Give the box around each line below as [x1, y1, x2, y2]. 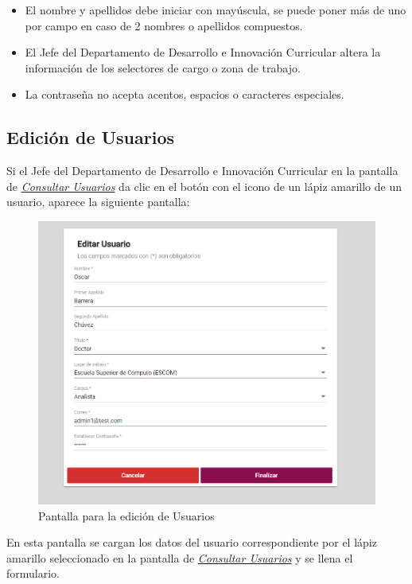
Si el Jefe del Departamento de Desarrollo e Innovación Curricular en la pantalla [6, 162, 398, 179]
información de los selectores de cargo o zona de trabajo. [25, 59, 301, 76]
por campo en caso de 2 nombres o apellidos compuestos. [25, 17, 303, 33]
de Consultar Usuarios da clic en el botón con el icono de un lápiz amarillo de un [6, 177, 402, 194]
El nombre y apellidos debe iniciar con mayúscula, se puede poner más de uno [25, 2, 406, 18]
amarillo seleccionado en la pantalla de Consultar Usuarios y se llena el [6, 549, 353, 566]
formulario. [6, 565, 60, 582]
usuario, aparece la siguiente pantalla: [6, 193, 190, 210]
